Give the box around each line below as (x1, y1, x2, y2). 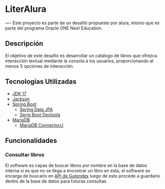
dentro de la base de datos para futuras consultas (5, 178, 107, 184)
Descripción (5, 40, 43, 48)
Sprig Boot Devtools (19, 111, 61, 117)
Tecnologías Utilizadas (5, 78, 77, 86)
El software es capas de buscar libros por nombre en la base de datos (5, 162, 147, 169)
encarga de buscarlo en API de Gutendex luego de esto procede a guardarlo (5, 173, 160, 179)
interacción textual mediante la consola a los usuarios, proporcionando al (5, 58, 154, 64)
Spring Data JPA (19, 106, 53, 112)
